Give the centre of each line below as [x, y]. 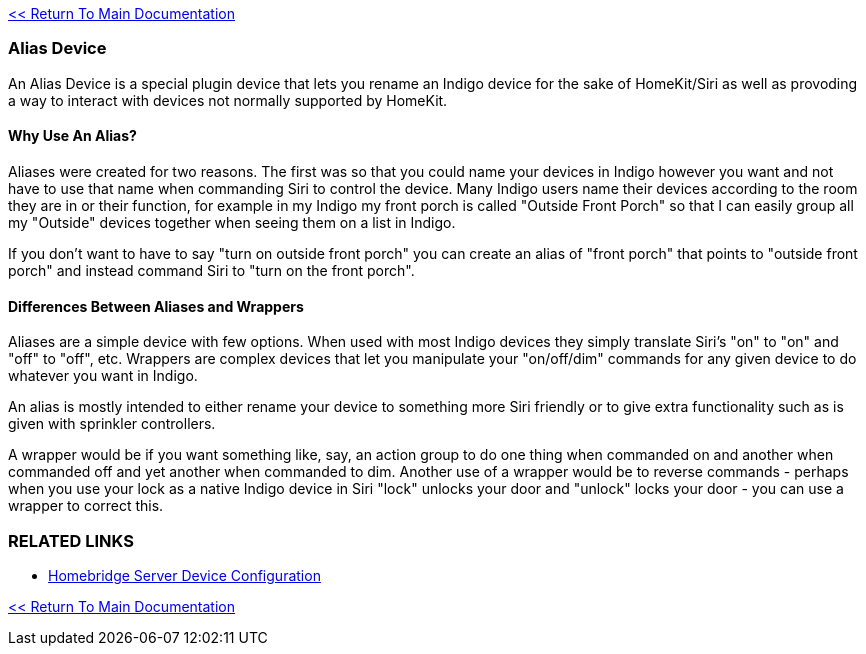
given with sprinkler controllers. [112, 424]
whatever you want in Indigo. [103, 376]
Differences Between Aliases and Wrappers [156, 306]
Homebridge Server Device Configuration [184, 575]
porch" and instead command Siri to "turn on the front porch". [211, 270]
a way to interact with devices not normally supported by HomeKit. [228, 100]
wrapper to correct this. [86, 506]
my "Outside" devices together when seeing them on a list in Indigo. [232, 222]
